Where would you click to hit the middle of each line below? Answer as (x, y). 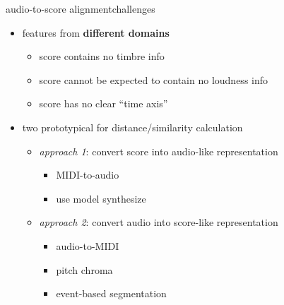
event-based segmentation (111, 293)
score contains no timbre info (102, 56)
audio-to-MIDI (88, 245)
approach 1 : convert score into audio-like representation (159, 151)
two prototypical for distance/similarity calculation (132, 127)
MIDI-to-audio (88, 175)
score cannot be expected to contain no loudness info (154, 79)
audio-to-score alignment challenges (81, 8)
